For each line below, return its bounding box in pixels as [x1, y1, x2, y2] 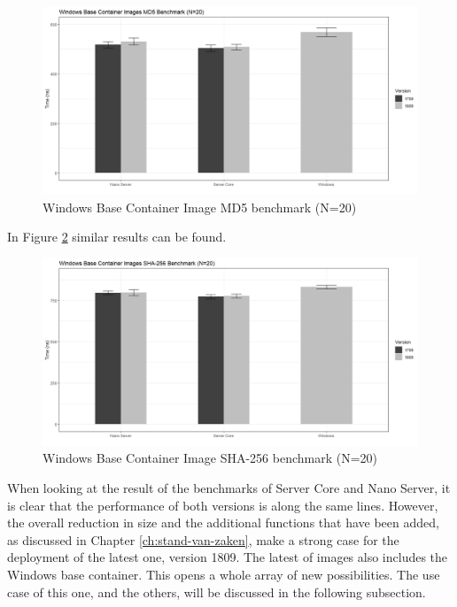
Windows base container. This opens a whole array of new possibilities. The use [7, 565, 440, 583]
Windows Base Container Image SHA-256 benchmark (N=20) [43, 449, 378, 467]
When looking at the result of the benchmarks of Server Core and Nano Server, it [7, 478, 451, 496]
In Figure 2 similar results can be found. [7, 227, 227, 246]
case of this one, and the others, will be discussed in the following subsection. [7, 582, 426, 601]
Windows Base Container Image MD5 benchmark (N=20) [43, 197, 357, 216]
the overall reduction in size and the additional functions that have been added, [7, 513, 439, 532]
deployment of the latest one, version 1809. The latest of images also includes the [7, 548, 448, 566]
